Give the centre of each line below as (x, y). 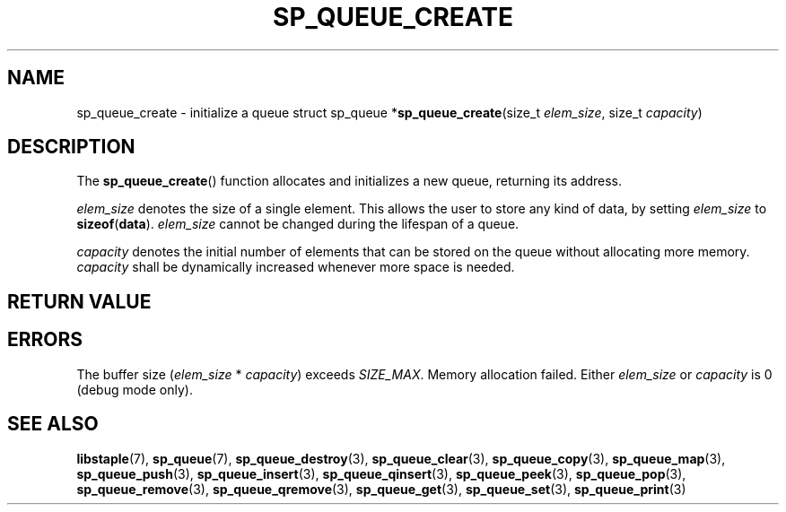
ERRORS (45, 340)
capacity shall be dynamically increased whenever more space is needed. (296, 267)
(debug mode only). (135, 389)
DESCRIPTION (71, 147)
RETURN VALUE (79, 301)
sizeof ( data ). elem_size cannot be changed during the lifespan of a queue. (298, 224)
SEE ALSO (53, 424)
